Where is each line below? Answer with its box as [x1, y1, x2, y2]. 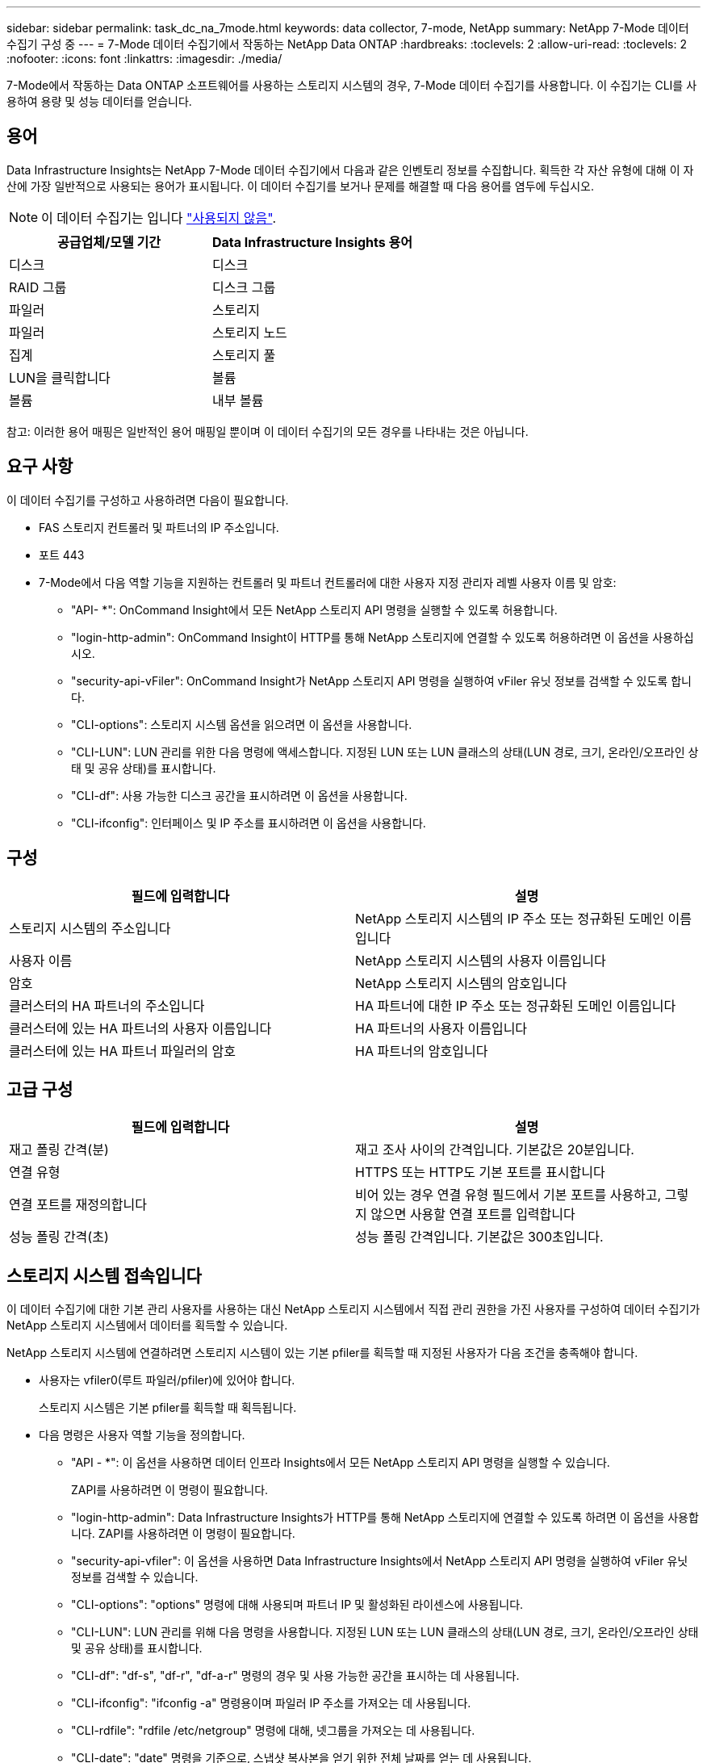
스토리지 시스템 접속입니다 [6, 1265, 202, 1286]
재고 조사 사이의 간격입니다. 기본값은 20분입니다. [355, 1141, 634, 1158]
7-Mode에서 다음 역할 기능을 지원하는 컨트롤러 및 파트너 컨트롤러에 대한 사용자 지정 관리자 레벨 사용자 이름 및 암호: [39, 575, 617, 589]
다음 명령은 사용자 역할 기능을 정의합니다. [39, 1428, 245, 1443]
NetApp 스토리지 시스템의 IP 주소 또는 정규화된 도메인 [355, 910, 664, 927]
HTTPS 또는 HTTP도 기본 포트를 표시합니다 [355, 1164, 605, 1181]
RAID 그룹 [9, 278, 67, 295]
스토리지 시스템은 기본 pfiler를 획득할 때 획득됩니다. [39, 1401, 297, 1415]
